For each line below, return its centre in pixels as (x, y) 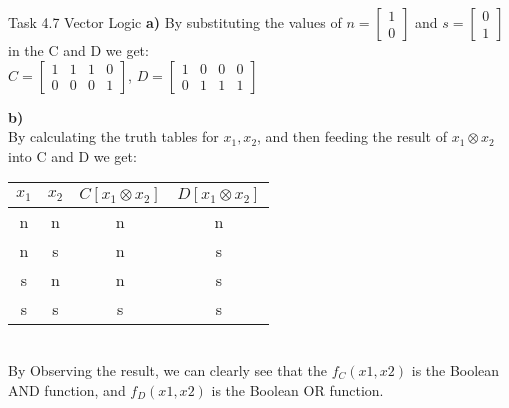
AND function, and (67, 389)
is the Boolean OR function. (297, 389)
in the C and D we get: (78, 50)
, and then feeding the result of (352, 136)
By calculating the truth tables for (113, 136)
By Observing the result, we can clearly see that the (168, 369)
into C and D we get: (72, 155)
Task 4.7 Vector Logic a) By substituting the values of (175, 22)
